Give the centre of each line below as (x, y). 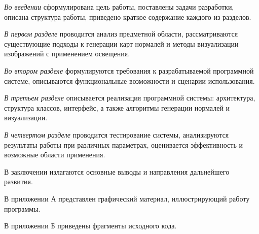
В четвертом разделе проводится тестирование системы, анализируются (117, 134)
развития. (18, 181)
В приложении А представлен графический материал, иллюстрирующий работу (127, 198)
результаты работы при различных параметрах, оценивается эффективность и (123, 144)
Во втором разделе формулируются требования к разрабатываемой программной (129, 70)
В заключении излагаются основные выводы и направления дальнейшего (117, 171)
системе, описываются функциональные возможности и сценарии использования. (129, 80)
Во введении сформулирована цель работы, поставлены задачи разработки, (119, 7)
